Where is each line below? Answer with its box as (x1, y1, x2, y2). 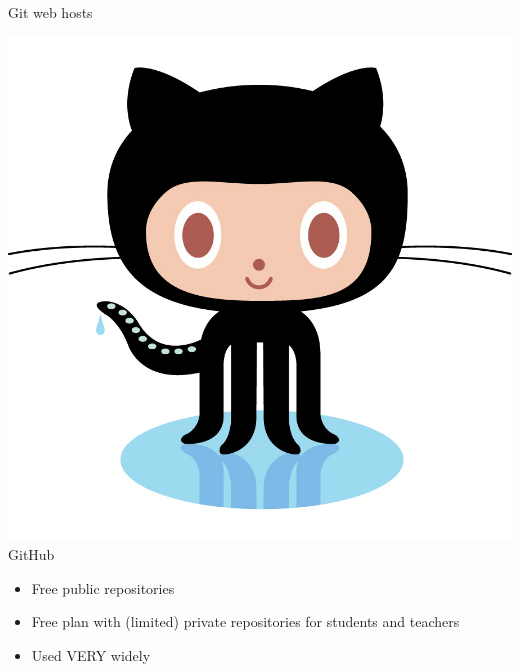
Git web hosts (8, 2, 93, 22)
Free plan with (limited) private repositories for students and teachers (31, 611, 460, 632)
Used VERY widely (31, 644, 151, 665)
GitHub (8, 544, 55, 565)
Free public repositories (31, 577, 175, 598)
